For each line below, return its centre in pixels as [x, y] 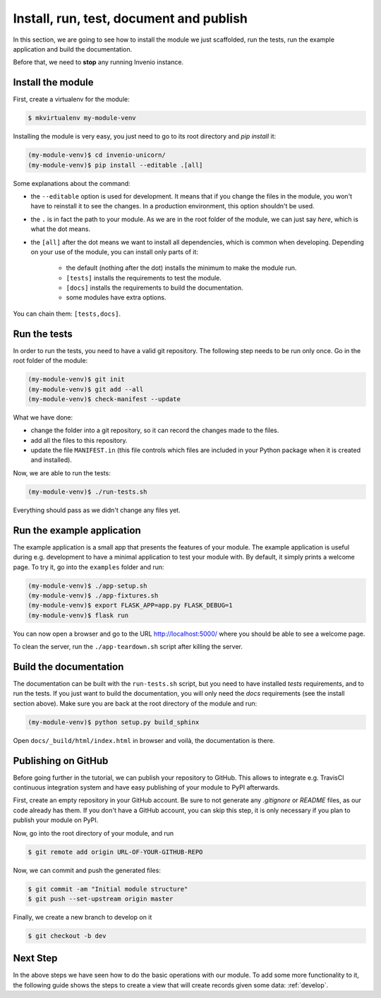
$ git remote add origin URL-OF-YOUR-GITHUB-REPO [115, 852]
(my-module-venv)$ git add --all [86, 389]
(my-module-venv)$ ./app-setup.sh [87, 586]
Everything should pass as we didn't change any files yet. [97, 510]
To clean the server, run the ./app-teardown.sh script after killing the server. [128, 647]
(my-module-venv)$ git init [76, 379]
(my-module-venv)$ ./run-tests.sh [87, 492]
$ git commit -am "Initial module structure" [108, 889]
